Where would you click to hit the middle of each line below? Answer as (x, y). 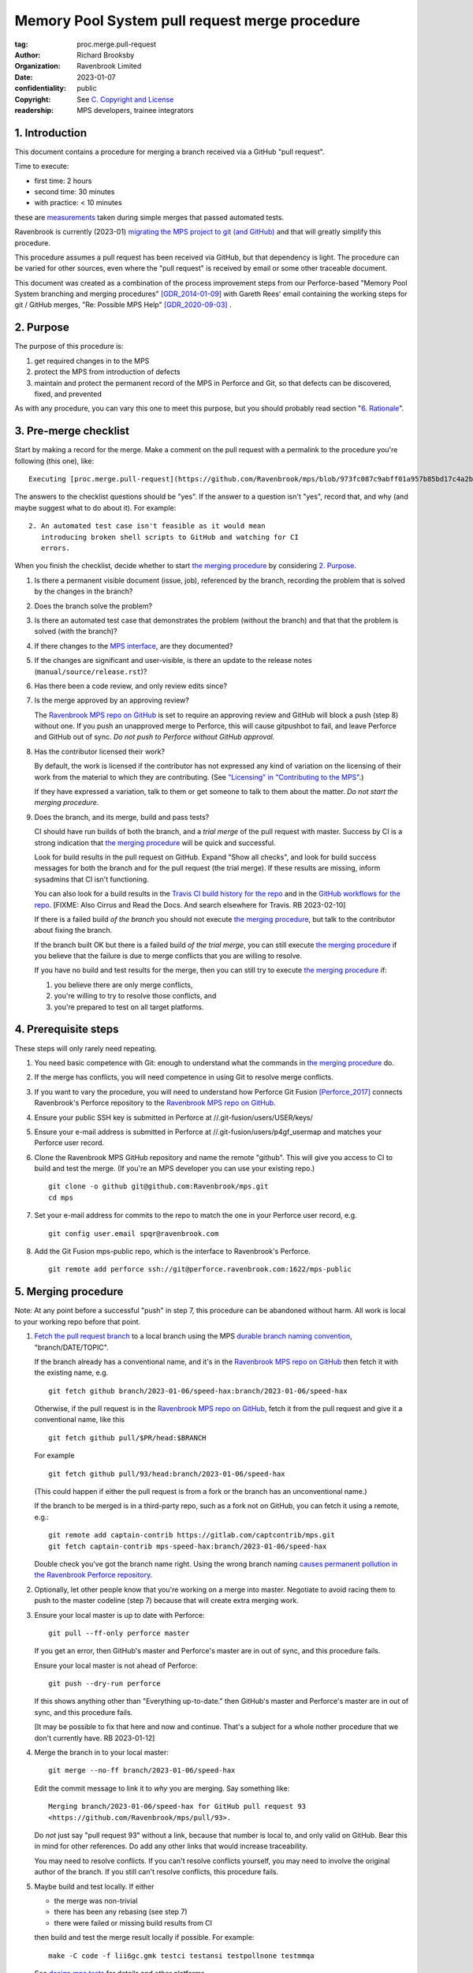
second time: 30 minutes (74, 191)
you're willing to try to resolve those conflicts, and (135, 996)
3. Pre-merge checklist (72, 431)
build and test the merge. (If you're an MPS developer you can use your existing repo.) (175, 1169)
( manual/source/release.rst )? (91, 672)
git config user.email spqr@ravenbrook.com (134, 1234)
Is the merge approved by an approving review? (112, 700)
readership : (34, 110)
